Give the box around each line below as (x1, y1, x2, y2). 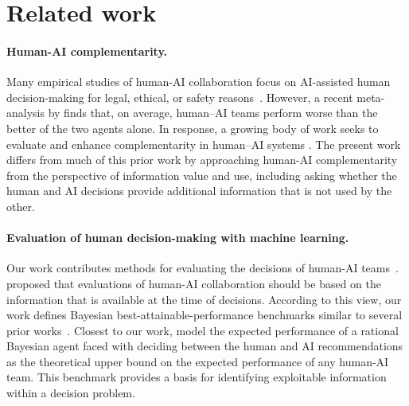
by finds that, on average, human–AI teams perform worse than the (48, 104, 378, 121)
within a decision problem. (6, 385, 135, 401)
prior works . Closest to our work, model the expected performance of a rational (6, 322, 399, 338)
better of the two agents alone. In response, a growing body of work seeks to (6, 119, 379, 136)
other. (6, 197, 35, 214)
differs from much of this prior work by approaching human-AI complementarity (6, 151, 398, 168)
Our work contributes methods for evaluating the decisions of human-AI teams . (6, 260, 399, 276)
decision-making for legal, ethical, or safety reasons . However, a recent (6, 88, 353, 105)
